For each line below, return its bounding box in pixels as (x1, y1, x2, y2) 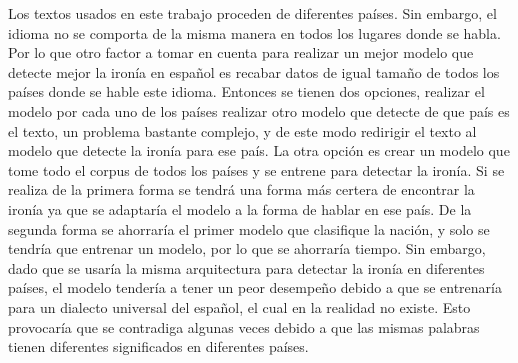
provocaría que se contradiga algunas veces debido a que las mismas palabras (8, 316, 480, 337)
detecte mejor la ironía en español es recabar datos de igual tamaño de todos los (8, 61, 500, 82)
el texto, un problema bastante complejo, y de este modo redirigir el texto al (8, 120, 477, 141)
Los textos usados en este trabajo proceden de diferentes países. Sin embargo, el (8, 3, 497, 23)
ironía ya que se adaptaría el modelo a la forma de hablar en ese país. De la (8, 198, 472, 219)
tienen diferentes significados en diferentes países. (8, 336, 309, 357)
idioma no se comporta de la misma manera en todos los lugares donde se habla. (8, 22, 501, 43)
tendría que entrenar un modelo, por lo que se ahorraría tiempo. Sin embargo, (8, 238, 486, 259)
